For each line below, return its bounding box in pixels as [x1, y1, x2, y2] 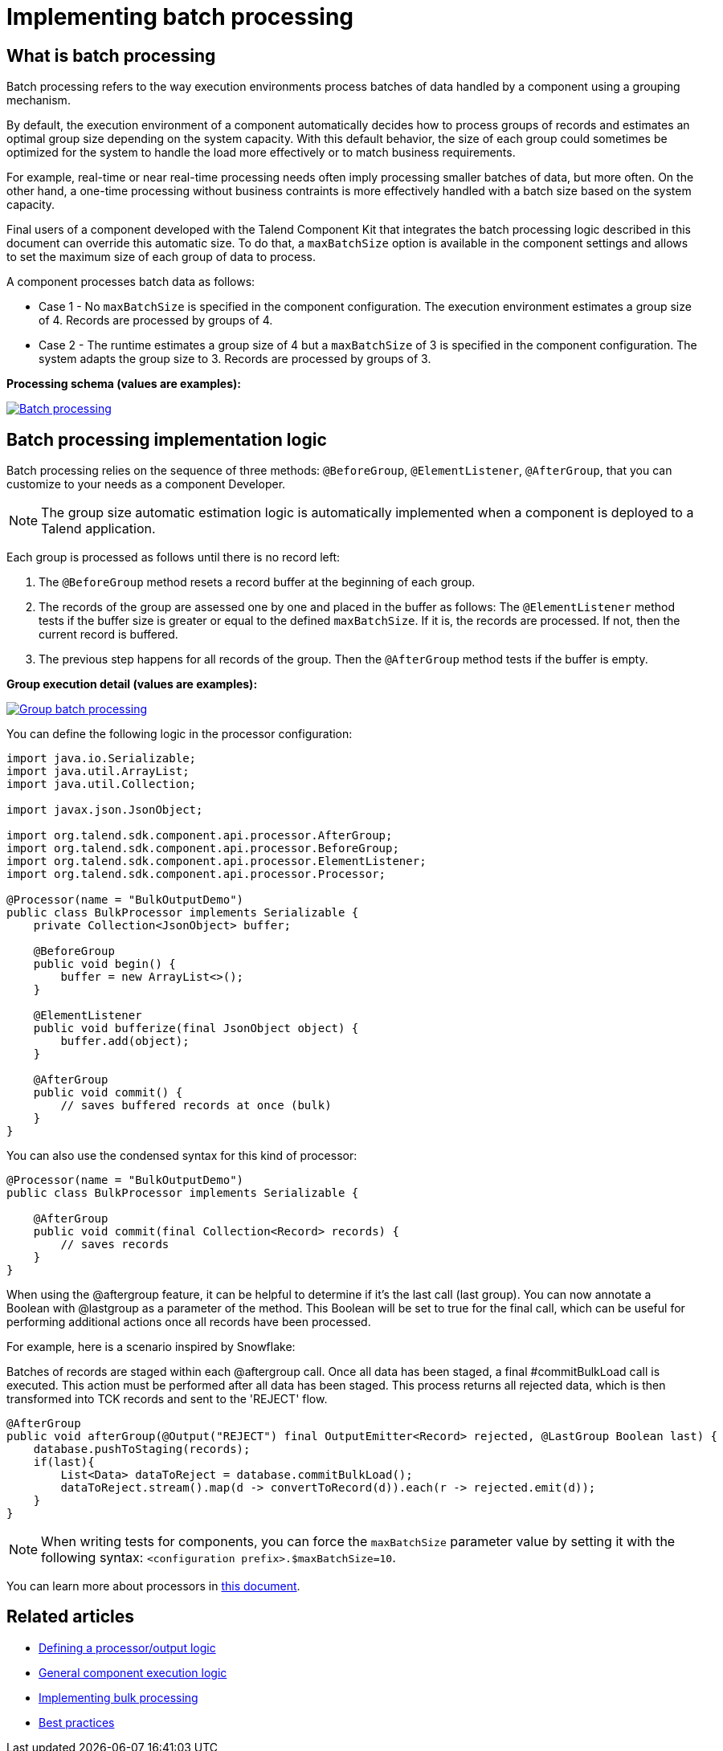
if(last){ [33, 1455, 95, 1469]
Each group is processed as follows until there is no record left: [6, 550, 341, 565]
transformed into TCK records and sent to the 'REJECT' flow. [6, 1392, 328, 1406]
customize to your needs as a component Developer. [6, 477, 286, 492]
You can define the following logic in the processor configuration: [6, 727, 353, 741]
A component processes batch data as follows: [6, 275, 255, 289]
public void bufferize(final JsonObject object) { [33, 1022, 359, 1035]
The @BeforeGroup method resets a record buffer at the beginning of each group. [39, 575, 476, 590]
